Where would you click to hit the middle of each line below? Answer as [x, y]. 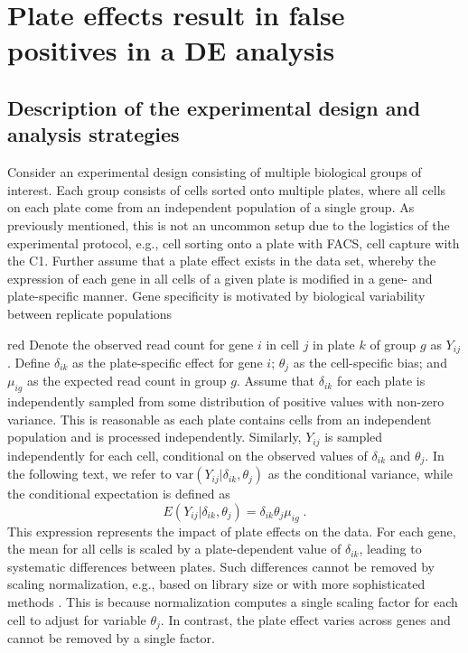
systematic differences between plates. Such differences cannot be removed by [221, 566]
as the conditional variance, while [360, 474]
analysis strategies [94, 134]
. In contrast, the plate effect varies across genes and [305, 619]
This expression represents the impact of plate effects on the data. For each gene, [232, 531]
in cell [282, 344]
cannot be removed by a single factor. [111, 638]
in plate [334, 344]
